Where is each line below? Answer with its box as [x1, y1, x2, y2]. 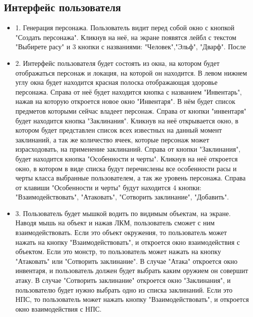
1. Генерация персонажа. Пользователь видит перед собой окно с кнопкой [15, 22, 235, 33]
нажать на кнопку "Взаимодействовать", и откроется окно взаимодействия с [15, 237, 240, 247]
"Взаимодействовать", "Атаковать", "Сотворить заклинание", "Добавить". [15, 192, 229, 202]
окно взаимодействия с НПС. [15, 303, 102, 314]
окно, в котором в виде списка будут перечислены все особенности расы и [15, 163, 237, 173]
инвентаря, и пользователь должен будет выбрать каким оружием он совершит [15, 265, 248, 276]
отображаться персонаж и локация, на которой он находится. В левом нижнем [15, 67, 247, 78]
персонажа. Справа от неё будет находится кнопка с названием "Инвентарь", [15, 86, 242, 97]
